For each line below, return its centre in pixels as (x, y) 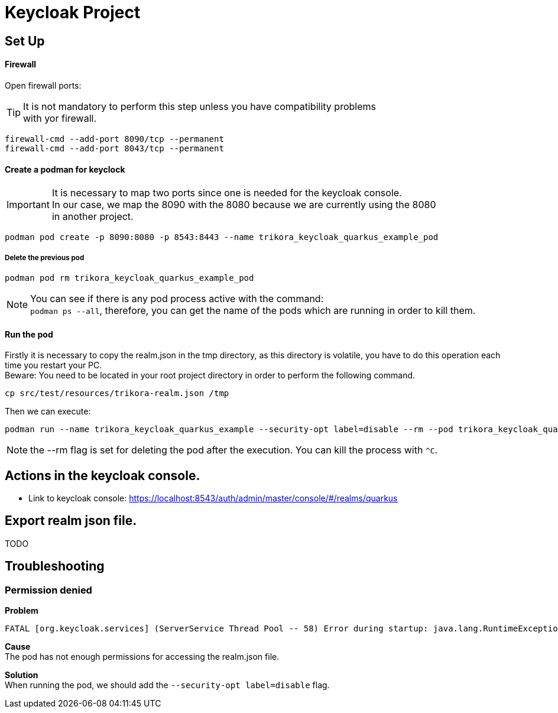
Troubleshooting (55, 566)
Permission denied (48, 590)
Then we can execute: (48, 411)
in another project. (93, 217)
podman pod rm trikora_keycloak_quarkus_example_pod (129, 278)
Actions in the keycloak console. (103, 475)
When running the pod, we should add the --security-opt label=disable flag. (167, 685)
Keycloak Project (73, 12)
